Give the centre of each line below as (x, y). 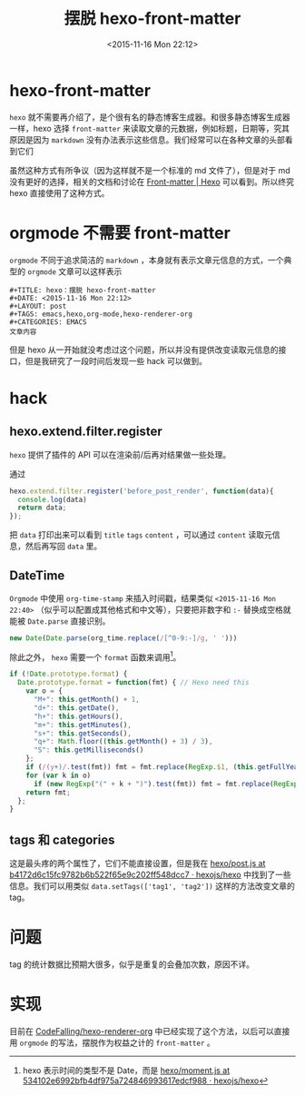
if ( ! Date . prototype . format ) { (69, 674)
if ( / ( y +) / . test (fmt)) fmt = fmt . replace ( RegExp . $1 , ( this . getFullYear (164, 767)
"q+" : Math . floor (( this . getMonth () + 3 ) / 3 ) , (123, 742)
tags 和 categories (62, 839)
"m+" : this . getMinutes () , (82, 725)
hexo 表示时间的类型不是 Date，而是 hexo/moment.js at (126, 1070)
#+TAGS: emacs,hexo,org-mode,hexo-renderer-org (101, 314)
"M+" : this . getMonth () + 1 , (87, 700)
